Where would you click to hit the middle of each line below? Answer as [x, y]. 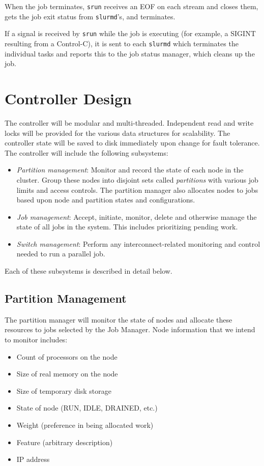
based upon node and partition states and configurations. [106, 200]
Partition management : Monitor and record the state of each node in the [130, 170]
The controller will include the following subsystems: [86, 152]
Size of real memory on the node [67, 374]
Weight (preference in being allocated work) [85, 425]
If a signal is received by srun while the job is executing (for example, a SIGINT [130, 33]
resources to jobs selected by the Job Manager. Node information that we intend [130, 329]
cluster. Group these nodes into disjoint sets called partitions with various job [137, 179]
